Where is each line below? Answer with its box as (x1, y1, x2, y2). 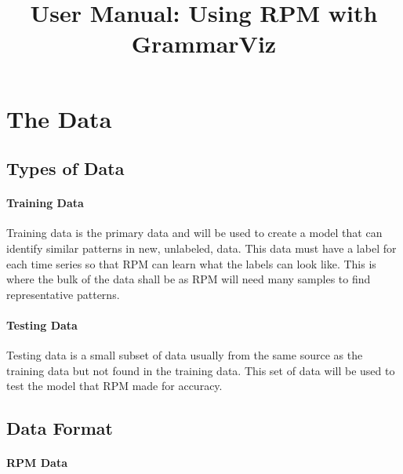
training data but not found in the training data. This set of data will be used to (6, 362, 395, 378)
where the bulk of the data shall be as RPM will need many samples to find (6, 271, 371, 287)
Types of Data (6, 156, 125, 180)
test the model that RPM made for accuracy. (6, 377, 223, 394)
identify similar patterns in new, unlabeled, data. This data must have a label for (6, 239, 397, 256)
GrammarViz (131, 27, 277, 60)
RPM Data (6, 454, 67, 471)
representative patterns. (6, 286, 120, 302)
